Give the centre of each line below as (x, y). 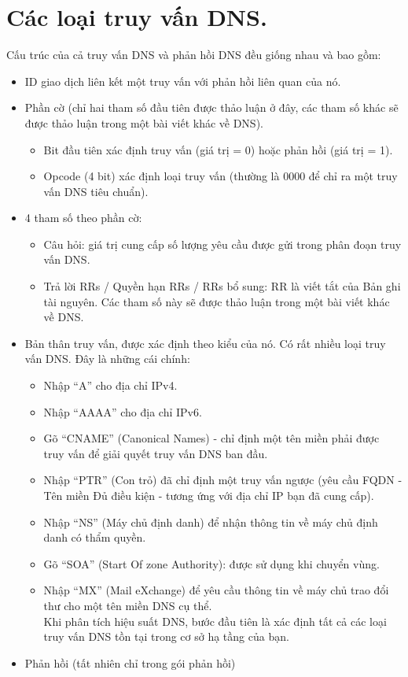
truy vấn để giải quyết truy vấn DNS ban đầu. (156, 453)
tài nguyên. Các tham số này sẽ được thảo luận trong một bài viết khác (217, 301)
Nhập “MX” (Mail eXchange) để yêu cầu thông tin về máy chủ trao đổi (216, 590)
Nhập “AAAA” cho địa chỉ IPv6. (123, 411)
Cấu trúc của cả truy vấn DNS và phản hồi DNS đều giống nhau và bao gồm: (194, 55)
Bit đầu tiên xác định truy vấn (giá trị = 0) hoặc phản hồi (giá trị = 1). (218, 149)
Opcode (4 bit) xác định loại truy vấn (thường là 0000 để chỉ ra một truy (221, 176)
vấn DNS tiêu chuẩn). (96, 191)
